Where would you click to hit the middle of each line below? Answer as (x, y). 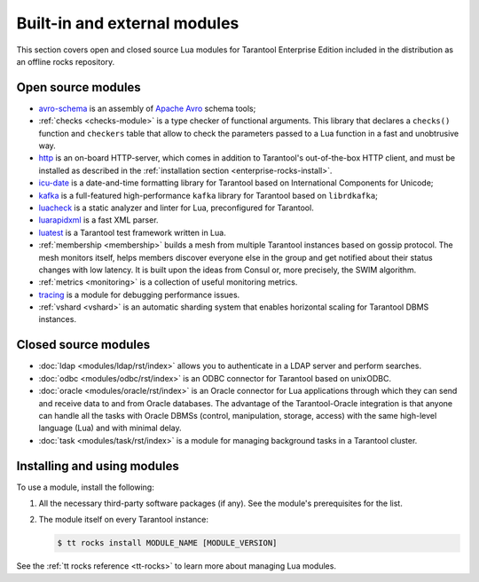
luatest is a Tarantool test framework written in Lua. (132, 232)
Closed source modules (83, 345)
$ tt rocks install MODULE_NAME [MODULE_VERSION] (167, 543)
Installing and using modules (98, 466)
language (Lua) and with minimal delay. (110, 428)
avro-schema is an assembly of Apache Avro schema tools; (147, 108)
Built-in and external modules (128, 23)
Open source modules (79, 87)
